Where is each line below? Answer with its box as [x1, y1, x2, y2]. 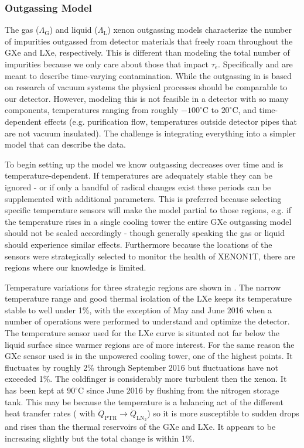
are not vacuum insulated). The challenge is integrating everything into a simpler [5, 126, 296, 139]
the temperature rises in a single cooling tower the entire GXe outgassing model [5, 215, 292, 227]
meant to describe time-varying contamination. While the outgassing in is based [5, 69, 292, 81]
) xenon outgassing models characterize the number [107, 23, 292, 36]
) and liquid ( [49, 23, 98, 36]
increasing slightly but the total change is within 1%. [5, 432, 195, 444]
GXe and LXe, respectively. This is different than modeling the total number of [5, 46, 290, 59]
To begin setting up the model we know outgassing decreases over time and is [5, 158, 283, 170]
